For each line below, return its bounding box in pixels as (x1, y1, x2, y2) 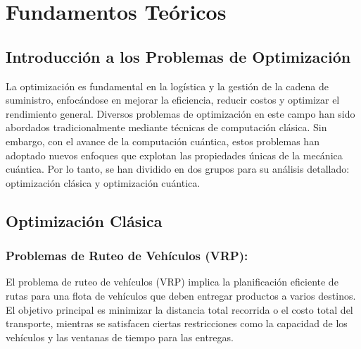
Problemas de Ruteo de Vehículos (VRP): (6, 247, 248, 264)
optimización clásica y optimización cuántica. (6, 175, 201, 190)
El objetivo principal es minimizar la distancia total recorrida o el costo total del (6, 302, 353, 317)
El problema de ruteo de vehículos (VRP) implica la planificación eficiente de (6, 274, 338, 289)
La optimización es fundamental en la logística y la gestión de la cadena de (6, 78, 329, 93)
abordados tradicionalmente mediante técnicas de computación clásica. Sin (6, 120, 327, 135)
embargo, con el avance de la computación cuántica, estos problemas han (6, 133, 319, 148)
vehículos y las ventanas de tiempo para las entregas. (6, 329, 234, 344)
